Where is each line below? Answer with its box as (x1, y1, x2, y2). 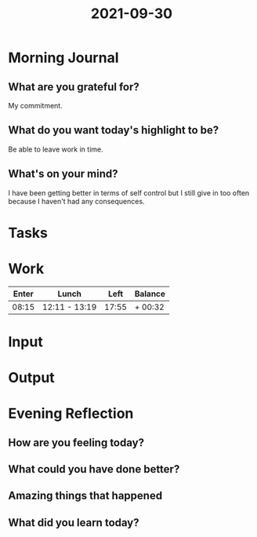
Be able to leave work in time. (8, 144, 103, 154)
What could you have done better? (8, 462, 180, 476)
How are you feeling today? (8, 436, 145, 449)
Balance (134, 288, 166, 299)
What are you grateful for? (8, 80, 139, 93)
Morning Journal (8, 49, 119, 67)
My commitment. (8, 101, 63, 110)
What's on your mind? (8, 167, 119, 181)
